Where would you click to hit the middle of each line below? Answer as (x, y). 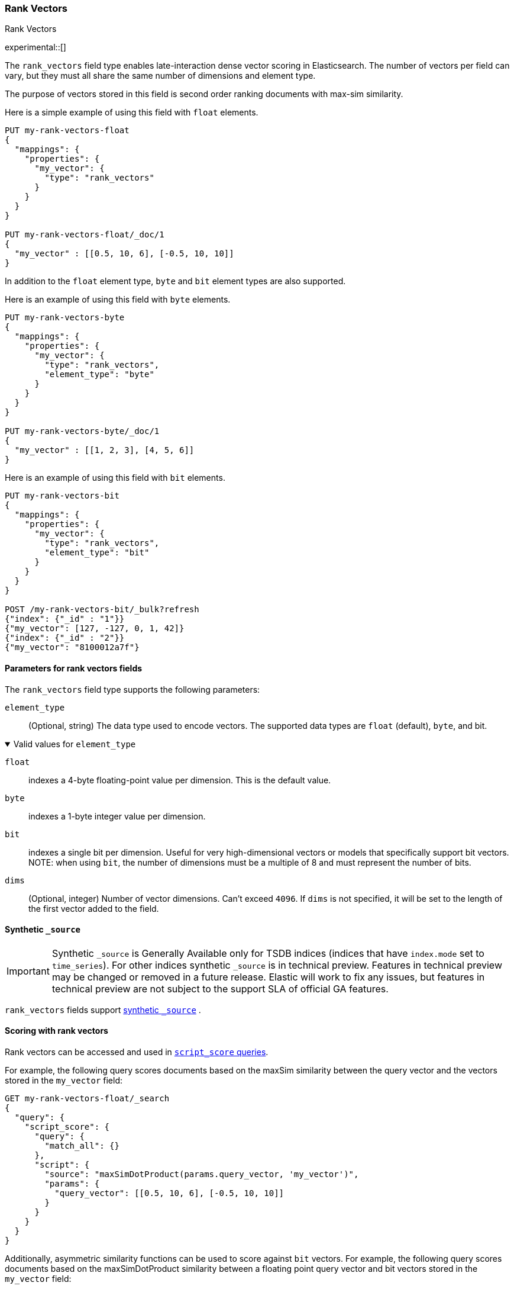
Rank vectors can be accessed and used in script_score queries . (137, 1052)
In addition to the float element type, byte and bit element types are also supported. (175, 281)
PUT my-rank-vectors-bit (62, 496)
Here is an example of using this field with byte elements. (118, 300)
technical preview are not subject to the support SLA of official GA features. (220, 989)
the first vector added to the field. (94, 908)
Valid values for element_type (75, 744)
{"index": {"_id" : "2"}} (65, 638)
